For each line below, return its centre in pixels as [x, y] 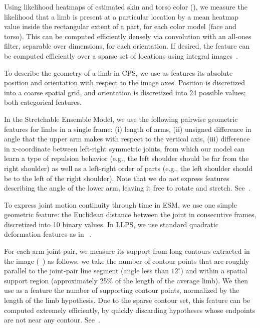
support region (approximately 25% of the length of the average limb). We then [126, 280]
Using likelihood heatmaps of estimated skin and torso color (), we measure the [126, 7]
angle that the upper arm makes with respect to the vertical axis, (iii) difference [127, 139]
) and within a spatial [214, 271]
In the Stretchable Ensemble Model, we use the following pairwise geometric [121, 119]
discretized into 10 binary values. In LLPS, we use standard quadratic [111, 224]
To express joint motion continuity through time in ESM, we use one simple [120, 204]
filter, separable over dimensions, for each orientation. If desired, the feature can [127, 46]
